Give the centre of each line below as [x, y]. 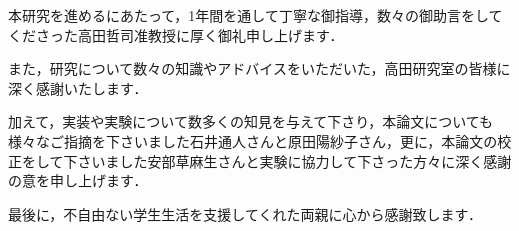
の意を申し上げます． [78, 180]
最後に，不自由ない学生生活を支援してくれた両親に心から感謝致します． [245, 213]
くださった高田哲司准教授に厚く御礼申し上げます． [176, 34]
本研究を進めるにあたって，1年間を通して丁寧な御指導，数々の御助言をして [255, 15]
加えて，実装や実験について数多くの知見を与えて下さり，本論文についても [251, 121]
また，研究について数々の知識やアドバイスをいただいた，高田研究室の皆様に [259, 68]
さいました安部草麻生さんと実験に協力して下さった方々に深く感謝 [294, 160]
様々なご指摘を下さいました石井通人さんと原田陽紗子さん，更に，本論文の [253, 140]
